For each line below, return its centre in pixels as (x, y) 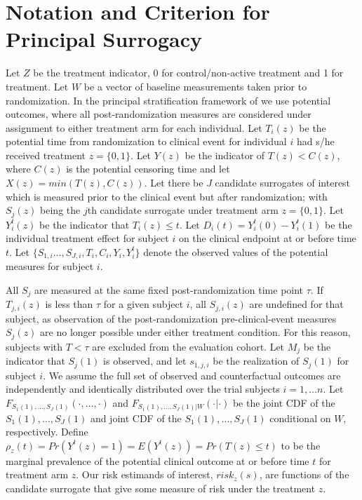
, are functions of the (304, 474)
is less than (69, 304)
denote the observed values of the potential (236, 251)
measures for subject (50, 266)
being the (60, 210)
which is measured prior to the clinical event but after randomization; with (167, 196)
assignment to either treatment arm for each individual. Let (134, 127)
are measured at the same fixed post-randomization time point (169, 289)
